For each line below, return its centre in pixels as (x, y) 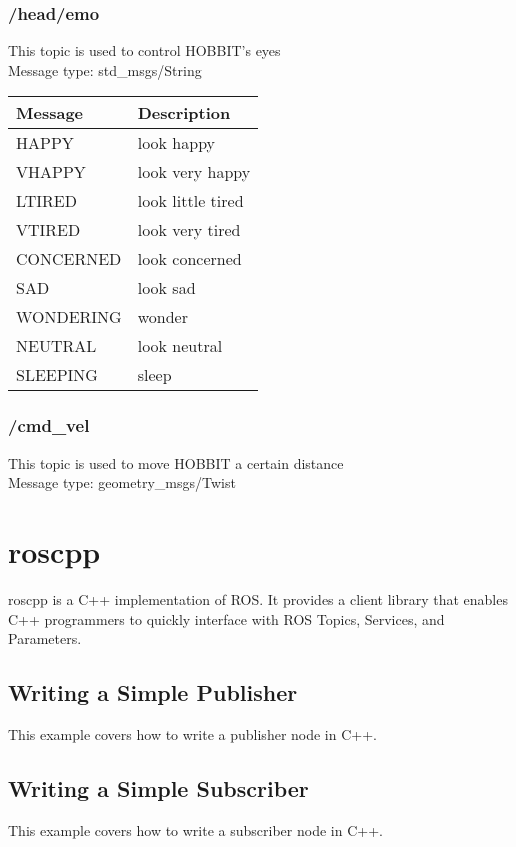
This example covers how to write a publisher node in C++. (192, 733)
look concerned (189, 259)
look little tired (190, 201)
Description (184, 113)
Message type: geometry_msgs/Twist (122, 482)
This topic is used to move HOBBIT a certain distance (176, 462)
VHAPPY (51, 172)
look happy (176, 143)
